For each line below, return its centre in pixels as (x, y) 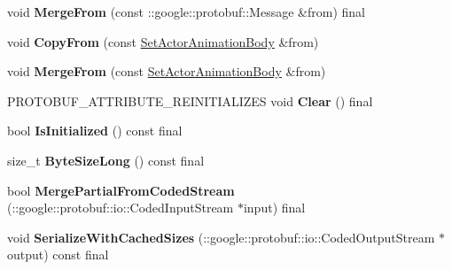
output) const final (58, 255)
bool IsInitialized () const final (95, 131)
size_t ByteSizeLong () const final (106, 160)
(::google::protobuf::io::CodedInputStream (121, 208)
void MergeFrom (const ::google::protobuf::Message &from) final (186, 12)
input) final (274, 208)
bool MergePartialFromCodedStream (121, 190)
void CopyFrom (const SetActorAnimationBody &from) (163, 41)
